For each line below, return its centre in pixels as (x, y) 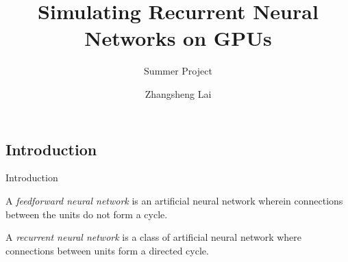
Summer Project (178, 71)
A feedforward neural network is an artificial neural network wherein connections (174, 200)
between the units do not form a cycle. (87, 214)
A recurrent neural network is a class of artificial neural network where (154, 237)
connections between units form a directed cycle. (107, 250)
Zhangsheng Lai (178, 93)
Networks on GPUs (178, 38)
